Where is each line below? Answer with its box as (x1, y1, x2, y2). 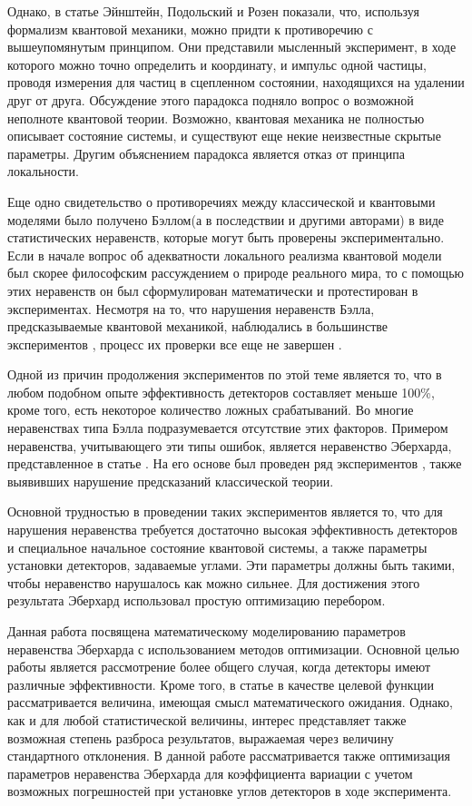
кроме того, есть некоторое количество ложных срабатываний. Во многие (7, 400, 414, 419)
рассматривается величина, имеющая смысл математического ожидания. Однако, (7, 693, 453, 712)
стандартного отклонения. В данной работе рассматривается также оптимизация (7, 746, 450, 765)
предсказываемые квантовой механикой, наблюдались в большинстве (7, 317, 388, 336)
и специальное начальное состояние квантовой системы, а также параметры (7, 537, 428, 556)
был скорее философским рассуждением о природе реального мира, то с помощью (7, 263, 464, 282)
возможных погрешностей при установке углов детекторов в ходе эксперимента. (7, 781, 452, 801)
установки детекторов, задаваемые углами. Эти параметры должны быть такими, (7, 555, 456, 575)
